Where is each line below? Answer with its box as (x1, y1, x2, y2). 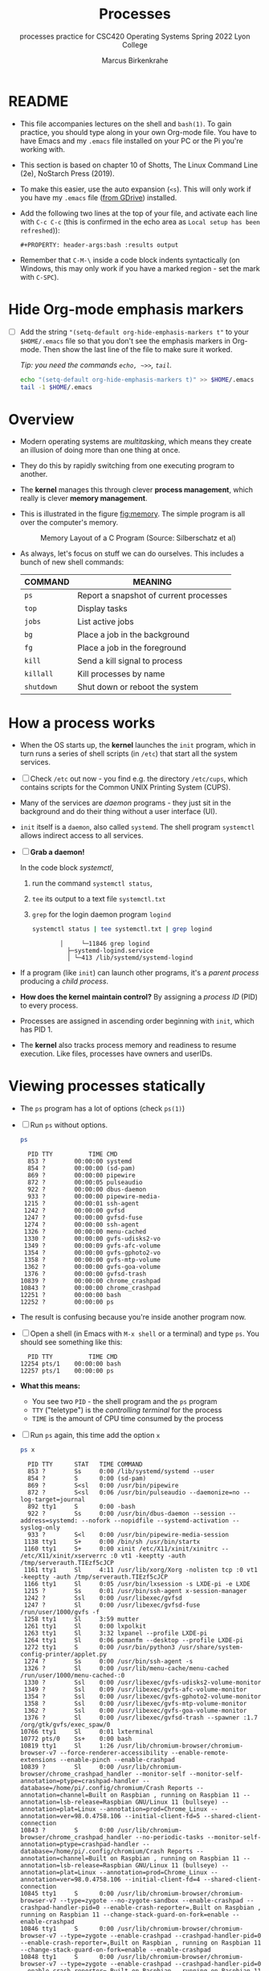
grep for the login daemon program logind (31, 910, 171, 919)
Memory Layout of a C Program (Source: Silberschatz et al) (39, 533, 237, 543)
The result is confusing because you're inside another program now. (19, 1312, 247, 1321)
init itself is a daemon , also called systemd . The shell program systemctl (19, 822, 255, 832)
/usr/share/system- (177, 1643, 243, 1651)
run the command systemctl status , (31, 878, 153, 889)
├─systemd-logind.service (67, 946, 154, 955)
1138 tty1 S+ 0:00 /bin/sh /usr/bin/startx (23, 1538, 201, 1546)
